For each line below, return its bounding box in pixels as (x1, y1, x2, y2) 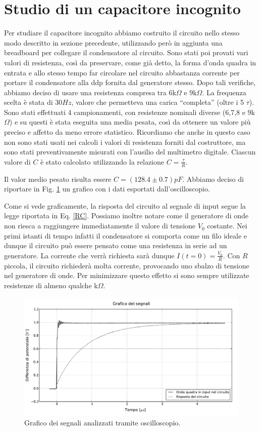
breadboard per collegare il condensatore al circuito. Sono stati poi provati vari (4, 47, 248, 58)
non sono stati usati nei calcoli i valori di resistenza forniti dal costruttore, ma (4, 136, 246, 147)
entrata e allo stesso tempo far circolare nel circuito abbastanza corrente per (4, 67, 240, 77)
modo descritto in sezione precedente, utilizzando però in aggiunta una (4, 37, 223, 48)
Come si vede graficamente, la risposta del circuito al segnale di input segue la (4, 200, 246, 211)
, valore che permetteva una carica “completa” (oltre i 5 (71, 97, 244, 107)
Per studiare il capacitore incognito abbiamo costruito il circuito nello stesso (4, 27, 240, 38)
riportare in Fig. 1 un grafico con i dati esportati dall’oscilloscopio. (4, 183, 210, 194)
